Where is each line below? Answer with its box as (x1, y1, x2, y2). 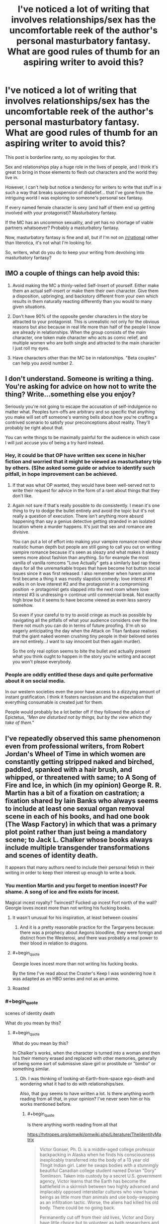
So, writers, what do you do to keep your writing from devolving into (5, 249, 145, 255)
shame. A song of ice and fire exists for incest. (5, 888, 120, 895)
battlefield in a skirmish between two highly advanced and (39, 1184, 159, 1190)
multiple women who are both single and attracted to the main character (12, 339, 161, 345)
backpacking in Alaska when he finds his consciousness (39, 1152, 156, 1158)
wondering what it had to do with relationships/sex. (19, 1081, 125, 1087)
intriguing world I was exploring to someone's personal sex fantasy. (5, 195, 144, 201)
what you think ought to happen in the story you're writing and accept (12, 653, 156, 659)
